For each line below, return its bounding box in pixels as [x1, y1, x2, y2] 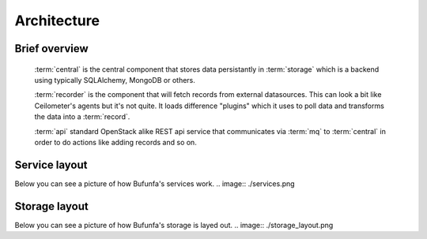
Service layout [14, 158, 88, 171]
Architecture [14, 12, 100, 29]
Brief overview [14, 42, 89, 55]
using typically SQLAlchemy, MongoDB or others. [34, 75, 195, 84]
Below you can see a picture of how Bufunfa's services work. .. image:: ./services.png [14, 178, 296, 189]
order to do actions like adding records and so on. [34, 137, 197, 147]
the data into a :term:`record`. [34, 112, 130, 121]
